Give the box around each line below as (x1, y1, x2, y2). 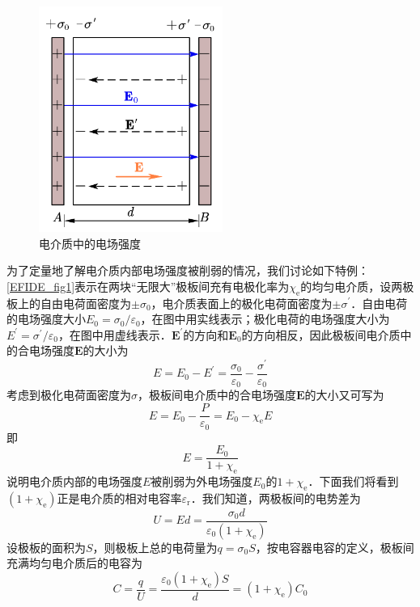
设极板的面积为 (6, 538, 86, 555)
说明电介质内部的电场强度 (6, 473, 142, 490)
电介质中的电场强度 (39, 234, 141, 251)
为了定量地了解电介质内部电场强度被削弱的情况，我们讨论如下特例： (6, 262, 369, 279)
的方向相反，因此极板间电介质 (241, 326, 401, 343)
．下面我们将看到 (308, 473, 399, 490)
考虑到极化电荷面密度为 (6, 386, 131, 403)
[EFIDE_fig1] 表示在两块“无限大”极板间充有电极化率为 (6, 277, 290, 294)
